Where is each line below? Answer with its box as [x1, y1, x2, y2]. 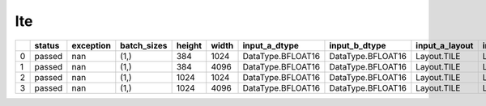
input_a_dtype [242, 40, 300, 51]
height [176, 40, 202, 51]
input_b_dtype [329, 40, 386, 51]
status [34, 40, 60, 51]
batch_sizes [120, 40, 168, 51]
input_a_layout [416, 40, 474, 51]
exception [71, 40, 111, 51]
